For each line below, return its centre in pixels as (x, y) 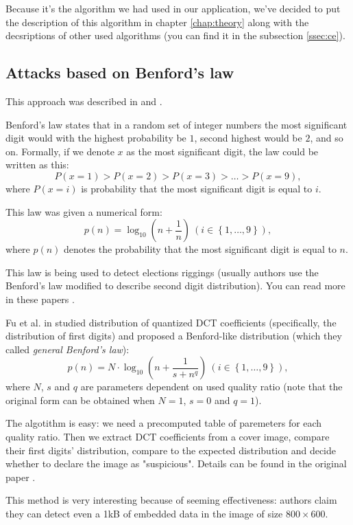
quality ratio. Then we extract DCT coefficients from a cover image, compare (168, 437)
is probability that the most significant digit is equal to (197, 188)
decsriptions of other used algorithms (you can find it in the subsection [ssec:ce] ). (175, 35)
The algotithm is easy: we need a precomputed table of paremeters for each (164, 423)
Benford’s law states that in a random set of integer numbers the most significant (176, 124)
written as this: (37, 165)
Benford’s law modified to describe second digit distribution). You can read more (175, 286)
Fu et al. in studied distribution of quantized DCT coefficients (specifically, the (171, 322)
